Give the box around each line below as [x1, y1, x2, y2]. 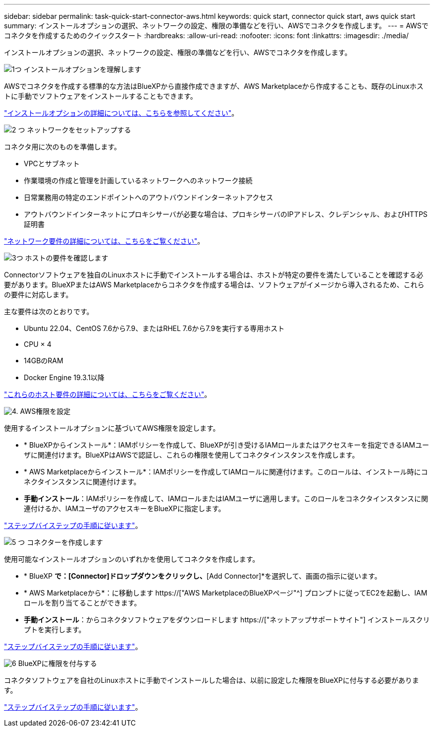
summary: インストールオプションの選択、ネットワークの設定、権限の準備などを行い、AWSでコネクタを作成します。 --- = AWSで [4, 21, 429, 30]
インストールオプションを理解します [23, 65, 142, 73]
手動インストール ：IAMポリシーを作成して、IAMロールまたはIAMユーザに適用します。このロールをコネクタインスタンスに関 [24, 494, 429, 503]
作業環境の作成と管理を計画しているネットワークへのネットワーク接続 [24, 176, 253, 185]
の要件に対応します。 [4, 290, 73, 299]
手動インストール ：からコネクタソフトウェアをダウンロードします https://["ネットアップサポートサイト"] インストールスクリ [24, 615, 430, 624]
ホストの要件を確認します [25, 254, 108, 262]
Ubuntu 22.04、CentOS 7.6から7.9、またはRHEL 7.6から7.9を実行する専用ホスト [24, 324, 285, 332]
